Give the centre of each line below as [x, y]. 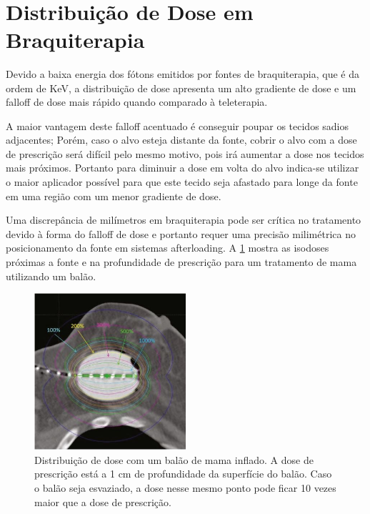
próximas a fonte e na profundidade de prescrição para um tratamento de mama [181, 262]
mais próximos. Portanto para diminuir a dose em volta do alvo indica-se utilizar [182, 168]
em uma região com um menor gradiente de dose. [114, 196]
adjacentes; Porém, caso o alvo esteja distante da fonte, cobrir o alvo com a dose [181, 140]
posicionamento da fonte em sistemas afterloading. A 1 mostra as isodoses [167, 248]
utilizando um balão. [51, 276]
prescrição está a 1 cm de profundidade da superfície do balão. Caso [183, 474]
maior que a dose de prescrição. [103, 501]
